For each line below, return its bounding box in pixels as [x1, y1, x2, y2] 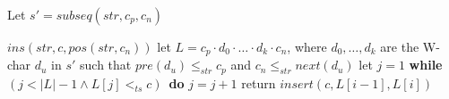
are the [380, 37, 419, 55]
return [241, 73, 276, 92]
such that [80, 55, 132, 74]
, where [287, 37, 327, 55]
